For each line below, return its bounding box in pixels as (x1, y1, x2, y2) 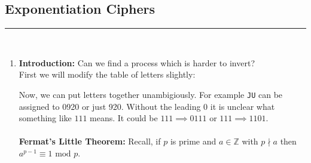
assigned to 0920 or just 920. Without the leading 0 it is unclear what (19, 100, 275, 112)
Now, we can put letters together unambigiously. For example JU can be (19, 88, 283, 100)
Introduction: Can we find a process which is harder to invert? (19, 56, 255, 69)
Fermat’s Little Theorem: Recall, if (19, 135, 161, 147)
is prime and (170, 135, 217, 147)
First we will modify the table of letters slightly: (19, 68, 196, 81)
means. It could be (90, 112, 158, 124)
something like (19, 112, 72, 124)
